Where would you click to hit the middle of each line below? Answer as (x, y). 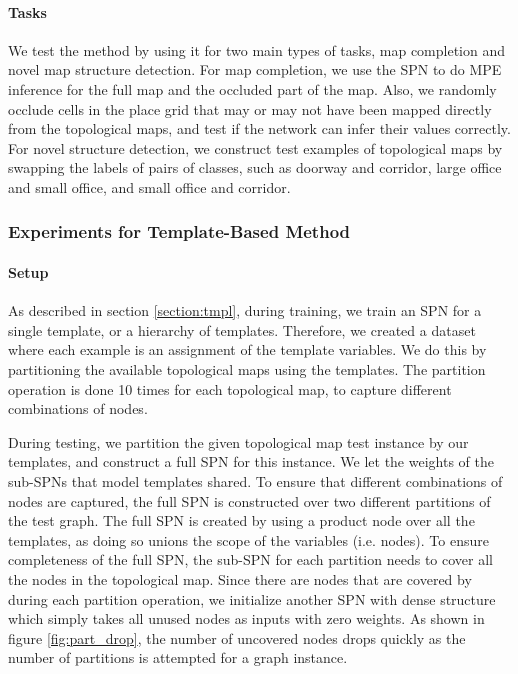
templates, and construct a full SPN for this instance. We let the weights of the (251, 461)
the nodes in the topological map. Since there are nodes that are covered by (240, 578)
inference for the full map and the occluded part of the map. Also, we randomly (252, 88)
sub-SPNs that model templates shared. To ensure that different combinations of (255, 480)
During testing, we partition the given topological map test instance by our (238, 441)
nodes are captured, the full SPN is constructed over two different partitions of (249, 500)
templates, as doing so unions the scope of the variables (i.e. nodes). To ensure (248, 539)
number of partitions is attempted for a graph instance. (178, 657)
